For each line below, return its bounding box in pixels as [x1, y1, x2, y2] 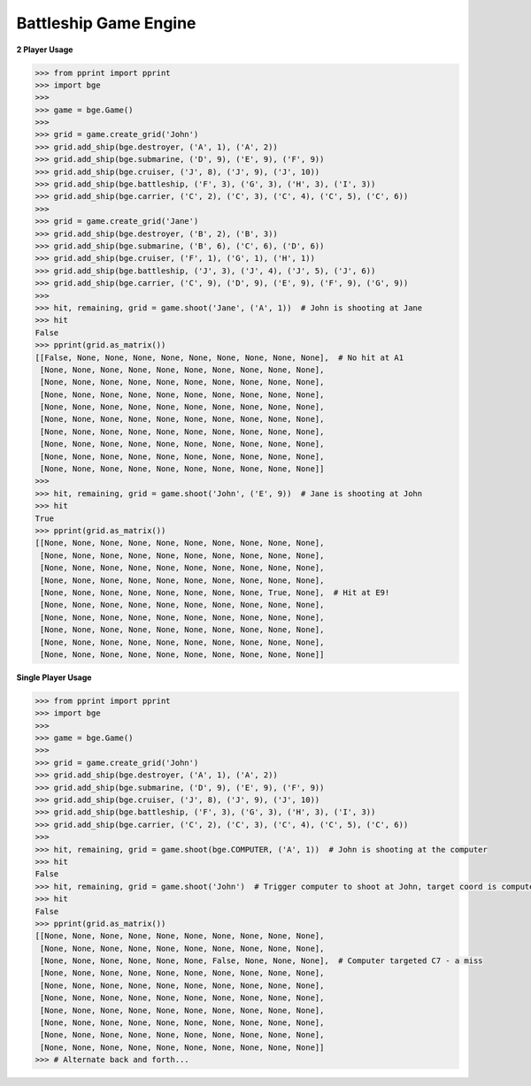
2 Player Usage [16, 44, 73, 55]
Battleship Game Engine [16, 13, 196, 33]
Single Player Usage [16, 672, 92, 683]
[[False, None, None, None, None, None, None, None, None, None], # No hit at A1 [35, 352, 404, 363]
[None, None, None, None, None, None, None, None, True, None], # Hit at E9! [40, 587, 390, 597]
